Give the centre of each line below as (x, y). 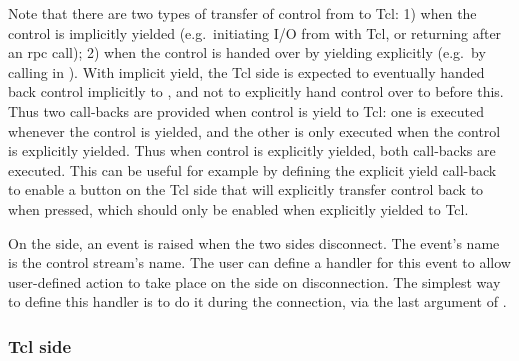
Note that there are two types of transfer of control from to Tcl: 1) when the (242, 13)
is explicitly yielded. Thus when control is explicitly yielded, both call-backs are (252, 150)
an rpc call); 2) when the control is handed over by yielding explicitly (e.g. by (247, 52)
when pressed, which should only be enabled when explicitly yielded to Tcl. (238, 208)
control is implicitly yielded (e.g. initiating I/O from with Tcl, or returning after (255, 32)
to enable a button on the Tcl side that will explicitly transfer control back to (246, 189)
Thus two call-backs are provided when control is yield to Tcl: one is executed (246, 110)
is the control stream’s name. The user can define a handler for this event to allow (259, 262)
